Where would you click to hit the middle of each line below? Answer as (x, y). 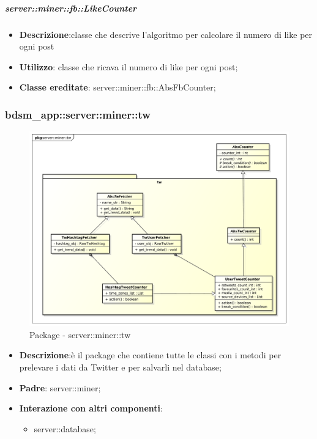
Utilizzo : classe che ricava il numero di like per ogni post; (129, 66)
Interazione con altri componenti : (91, 408)
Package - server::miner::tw (80, 334)
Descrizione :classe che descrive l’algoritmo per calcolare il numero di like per (166, 34)
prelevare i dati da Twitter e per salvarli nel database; (120, 367)
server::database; (65, 428)
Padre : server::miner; (60, 387)
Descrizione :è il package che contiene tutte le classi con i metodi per (150, 355)
